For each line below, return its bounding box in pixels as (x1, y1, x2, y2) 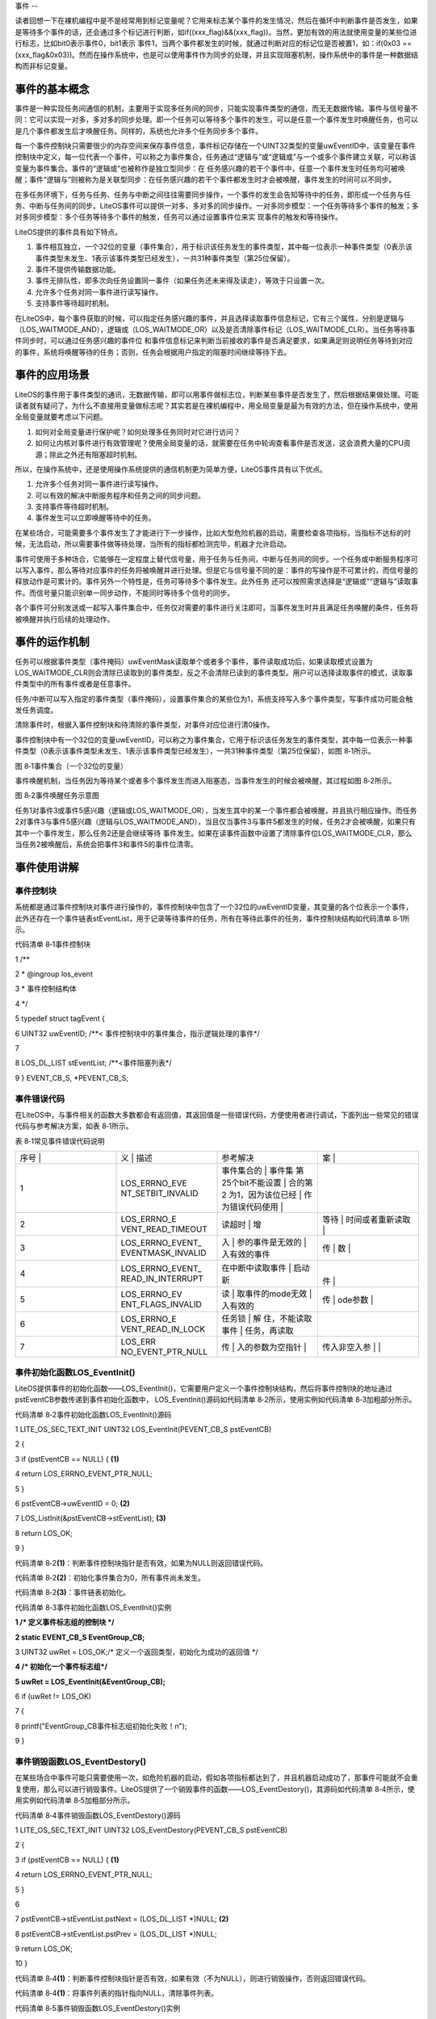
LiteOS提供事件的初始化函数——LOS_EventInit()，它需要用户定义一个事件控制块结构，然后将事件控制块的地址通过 (15, 1383, 392, 1393)
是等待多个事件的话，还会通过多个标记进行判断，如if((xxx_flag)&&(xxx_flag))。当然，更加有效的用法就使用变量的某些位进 (15, 27, 417, 36)
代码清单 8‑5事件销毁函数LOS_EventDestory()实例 (15, 2003, 181, 2013)
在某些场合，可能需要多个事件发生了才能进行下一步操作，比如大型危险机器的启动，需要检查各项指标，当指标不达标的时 (15, 527, 411, 537)
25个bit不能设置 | (221, 1177, 287, 1189)
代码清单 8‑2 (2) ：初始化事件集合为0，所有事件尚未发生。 (15, 1572, 206, 1582)
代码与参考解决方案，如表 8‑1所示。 (15, 1121, 133, 1131)
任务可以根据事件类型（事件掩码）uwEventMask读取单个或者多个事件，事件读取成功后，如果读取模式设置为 (15, 657, 373, 666)
